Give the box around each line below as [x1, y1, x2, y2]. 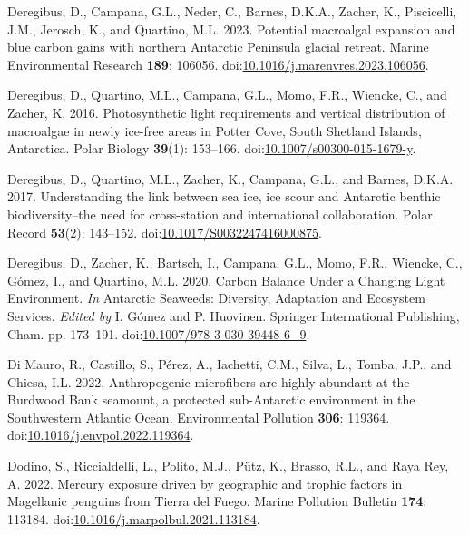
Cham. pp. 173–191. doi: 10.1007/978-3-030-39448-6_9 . [7, 324, 310, 343]
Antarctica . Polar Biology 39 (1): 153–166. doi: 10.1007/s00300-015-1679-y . [7, 139, 416, 158]
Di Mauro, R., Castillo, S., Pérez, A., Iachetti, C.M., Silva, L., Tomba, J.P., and [7, 355, 452, 374]
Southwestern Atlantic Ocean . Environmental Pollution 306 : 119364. [7, 407, 390, 426]
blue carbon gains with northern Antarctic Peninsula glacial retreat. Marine [7, 37, 429, 56]
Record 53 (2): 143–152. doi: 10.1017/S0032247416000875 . [7, 222, 322, 241]
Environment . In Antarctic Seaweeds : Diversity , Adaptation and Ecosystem [7, 288, 425, 307]
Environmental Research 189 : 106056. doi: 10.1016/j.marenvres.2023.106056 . [7, 54, 429, 73]
